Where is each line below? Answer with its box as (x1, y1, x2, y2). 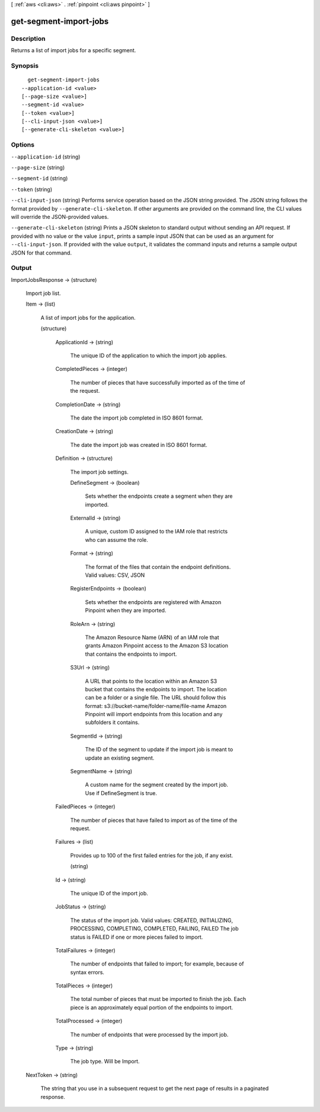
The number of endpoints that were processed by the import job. (70, 1031, 229, 1038)
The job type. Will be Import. (70, 1058, 140, 1065)
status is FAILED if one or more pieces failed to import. (70, 933, 203, 941)
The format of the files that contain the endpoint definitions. (85, 563, 231, 570)
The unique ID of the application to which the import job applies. (70, 352, 228, 359)
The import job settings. (70, 468, 129, 475)
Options (11, 141, 35, 149)
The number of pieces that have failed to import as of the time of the (70, 816, 238, 824)
